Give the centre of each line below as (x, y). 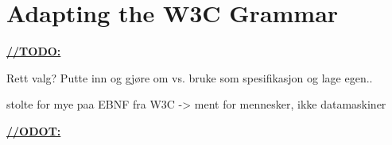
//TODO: (34, 51)
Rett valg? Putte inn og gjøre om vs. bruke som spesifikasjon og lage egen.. (190, 77)
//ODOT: (34, 130)
